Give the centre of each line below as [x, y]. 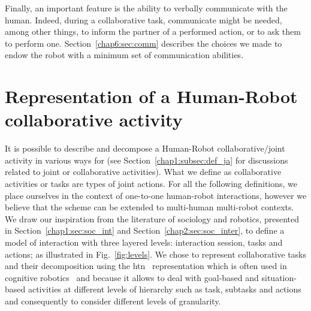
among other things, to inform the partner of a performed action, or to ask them [153, 31]
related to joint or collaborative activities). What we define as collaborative [143, 172]
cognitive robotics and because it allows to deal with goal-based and [132, 277]
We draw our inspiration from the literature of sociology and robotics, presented [152, 218]
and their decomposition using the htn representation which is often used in [146, 266]
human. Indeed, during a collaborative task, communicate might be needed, [144, 19]
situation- [279, 277]
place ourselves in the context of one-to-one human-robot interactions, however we [156, 195]
